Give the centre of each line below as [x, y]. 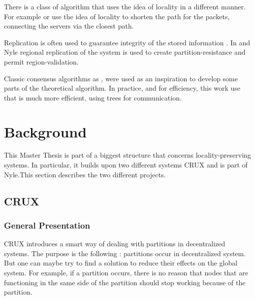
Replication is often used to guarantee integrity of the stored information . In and [127, 42]
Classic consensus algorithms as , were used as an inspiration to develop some [121, 78]
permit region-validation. [41, 61]
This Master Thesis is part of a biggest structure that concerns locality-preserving [127, 155]
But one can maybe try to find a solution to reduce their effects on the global [121, 263]
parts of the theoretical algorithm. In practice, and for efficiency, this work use [122, 88]
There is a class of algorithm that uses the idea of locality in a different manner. [125, 6]
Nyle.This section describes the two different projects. [85, 174]
